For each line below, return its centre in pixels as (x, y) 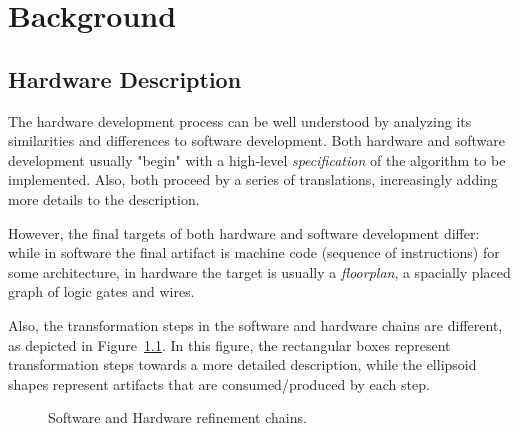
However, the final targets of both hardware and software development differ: (244, 232)
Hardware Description (125, 78)
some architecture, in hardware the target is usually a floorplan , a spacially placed (259, 271)
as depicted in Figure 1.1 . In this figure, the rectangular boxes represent (229, 344)
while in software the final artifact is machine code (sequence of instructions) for (254, 252)
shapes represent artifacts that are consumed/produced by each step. (219, 383)
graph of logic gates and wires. (101, 291)
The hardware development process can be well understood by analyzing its (240, 120)
